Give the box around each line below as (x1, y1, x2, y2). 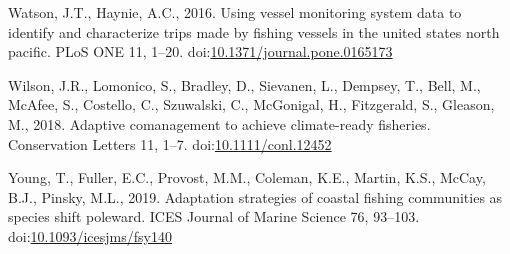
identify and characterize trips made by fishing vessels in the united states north (8, 21, 500, 42)
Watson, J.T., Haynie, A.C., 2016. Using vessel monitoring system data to (8, 2, 462, 22)
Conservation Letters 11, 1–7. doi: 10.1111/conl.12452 (8, 133, 332, 154)
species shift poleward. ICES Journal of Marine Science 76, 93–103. (8, 206, 420, 227)
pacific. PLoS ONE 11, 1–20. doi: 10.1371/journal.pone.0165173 (8, 41, 393, 62)
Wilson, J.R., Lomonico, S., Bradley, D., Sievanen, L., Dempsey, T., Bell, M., (8, 74, 481, 95)
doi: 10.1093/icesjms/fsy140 (8, 225, 172, 246)
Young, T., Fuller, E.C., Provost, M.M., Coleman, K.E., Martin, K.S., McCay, (8, 167, 486, 188)
